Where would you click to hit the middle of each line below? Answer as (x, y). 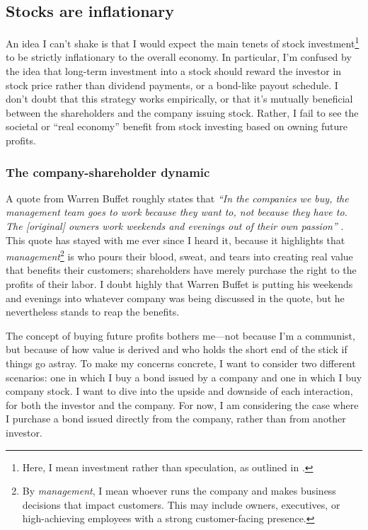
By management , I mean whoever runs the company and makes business (179, 491)
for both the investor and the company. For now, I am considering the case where (182, 404)
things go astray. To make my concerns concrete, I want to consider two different (181, 363)
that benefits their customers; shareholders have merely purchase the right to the (181, 270)
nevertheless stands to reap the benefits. (93, 312)
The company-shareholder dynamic (108, 172)
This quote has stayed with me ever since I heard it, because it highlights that (176, 240)
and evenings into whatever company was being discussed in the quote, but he (175, 298)
